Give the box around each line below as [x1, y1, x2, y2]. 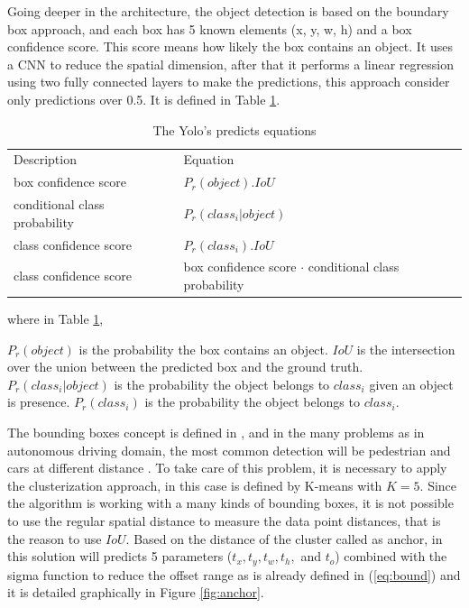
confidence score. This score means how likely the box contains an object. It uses [7, 37, 454, 56]
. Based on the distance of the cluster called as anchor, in [125, 529, 443, 548]
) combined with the [335, 547, 447, 566]
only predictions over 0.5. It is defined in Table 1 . [7, 89, 280, 108]
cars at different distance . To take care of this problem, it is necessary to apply [7, 458, 447, 477]
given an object [369, 374, 454, 393]
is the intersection [356, 339, 455, 358]
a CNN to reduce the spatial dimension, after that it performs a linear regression [7, 54, 454, 73]
